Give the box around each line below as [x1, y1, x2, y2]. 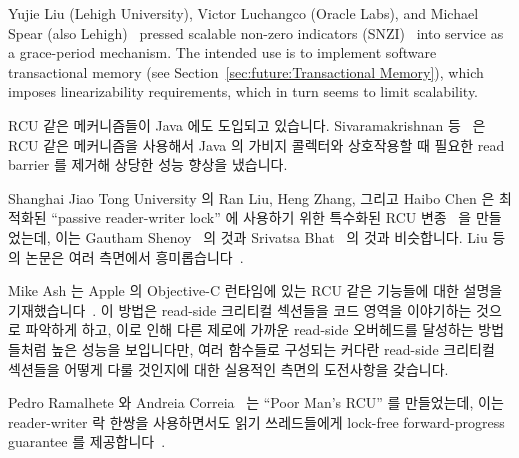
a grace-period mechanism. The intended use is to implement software [8, 42, 437, 63]
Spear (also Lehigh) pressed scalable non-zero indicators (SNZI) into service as [8, 22, 504, 43]
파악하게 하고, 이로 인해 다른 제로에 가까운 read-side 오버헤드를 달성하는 [25, 319, 474, 340]
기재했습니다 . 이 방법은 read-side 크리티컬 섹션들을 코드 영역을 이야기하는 [8, 299, 472, 320]
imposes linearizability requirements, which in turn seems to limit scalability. [8, 81, 479, 102]
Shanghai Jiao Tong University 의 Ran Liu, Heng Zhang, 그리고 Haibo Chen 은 [8, 187, 495, 208]
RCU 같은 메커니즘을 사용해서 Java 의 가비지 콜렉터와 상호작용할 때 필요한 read [8, 134, 505, 155]
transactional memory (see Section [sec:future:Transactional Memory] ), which [8, 61, 484, 82]
